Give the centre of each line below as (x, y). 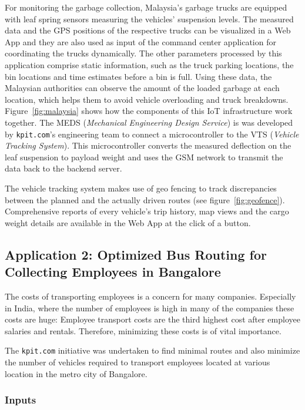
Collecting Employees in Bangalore (113, 272)
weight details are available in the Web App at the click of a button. (128, 222)
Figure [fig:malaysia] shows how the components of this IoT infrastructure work (149, 111)
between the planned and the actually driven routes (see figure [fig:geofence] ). (145, 199)
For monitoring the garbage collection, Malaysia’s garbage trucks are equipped (146, 7)
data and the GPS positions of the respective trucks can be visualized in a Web (148, 30)
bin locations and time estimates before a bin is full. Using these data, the (138, 76)
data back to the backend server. (63, 168)
